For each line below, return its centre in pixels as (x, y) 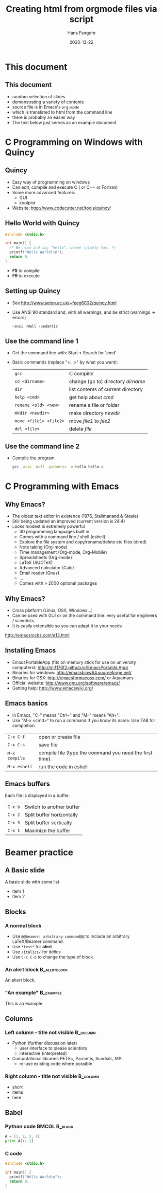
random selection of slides (39, 96)
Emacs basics (26, 703)
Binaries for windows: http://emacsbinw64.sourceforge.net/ (72, 672)
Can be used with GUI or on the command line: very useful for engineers (84, 615)
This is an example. (24, 1003)
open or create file (59, 737)
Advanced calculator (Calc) (47, 568)
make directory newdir (95, 413)
